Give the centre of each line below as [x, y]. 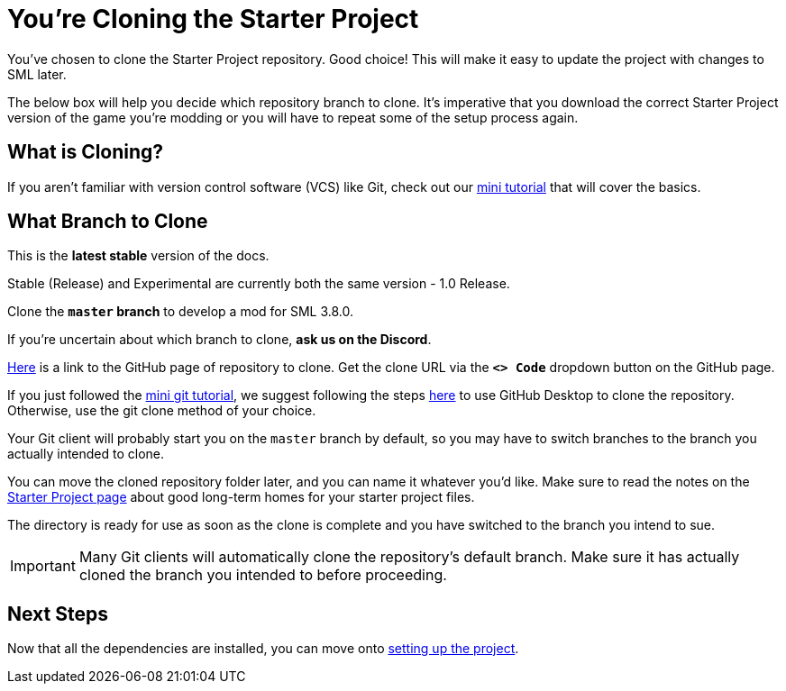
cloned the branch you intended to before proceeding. [263, 575]
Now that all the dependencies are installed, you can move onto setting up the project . [263, 649]
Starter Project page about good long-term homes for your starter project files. [241, 497]
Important [43, 566]
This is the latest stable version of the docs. [138, 256]
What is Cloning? [86, 152]
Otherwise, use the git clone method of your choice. [162, 411]
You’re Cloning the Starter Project [213, 19]
